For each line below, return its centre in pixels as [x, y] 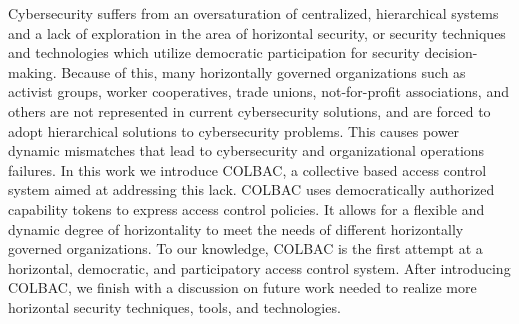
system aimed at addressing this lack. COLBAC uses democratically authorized [251, 189]
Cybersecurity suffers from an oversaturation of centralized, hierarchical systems [253, 13]
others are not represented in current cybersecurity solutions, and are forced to [249, 110]
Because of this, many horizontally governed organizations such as [263, 71]
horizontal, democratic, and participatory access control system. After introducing [259, 267]
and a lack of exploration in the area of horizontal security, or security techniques [257, 32]
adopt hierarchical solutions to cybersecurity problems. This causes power [234, 130]
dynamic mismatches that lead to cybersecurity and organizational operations [246, 150]
